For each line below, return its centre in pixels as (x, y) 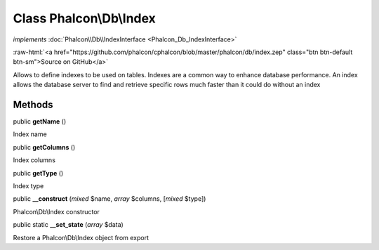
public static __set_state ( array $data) (68, 225)
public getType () (38, 173)
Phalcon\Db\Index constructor (56, 211)
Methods (33, 104)
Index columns (34, 160)
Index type (28, 185)
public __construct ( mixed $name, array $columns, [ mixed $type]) (109, 199)
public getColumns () (44, 147)
